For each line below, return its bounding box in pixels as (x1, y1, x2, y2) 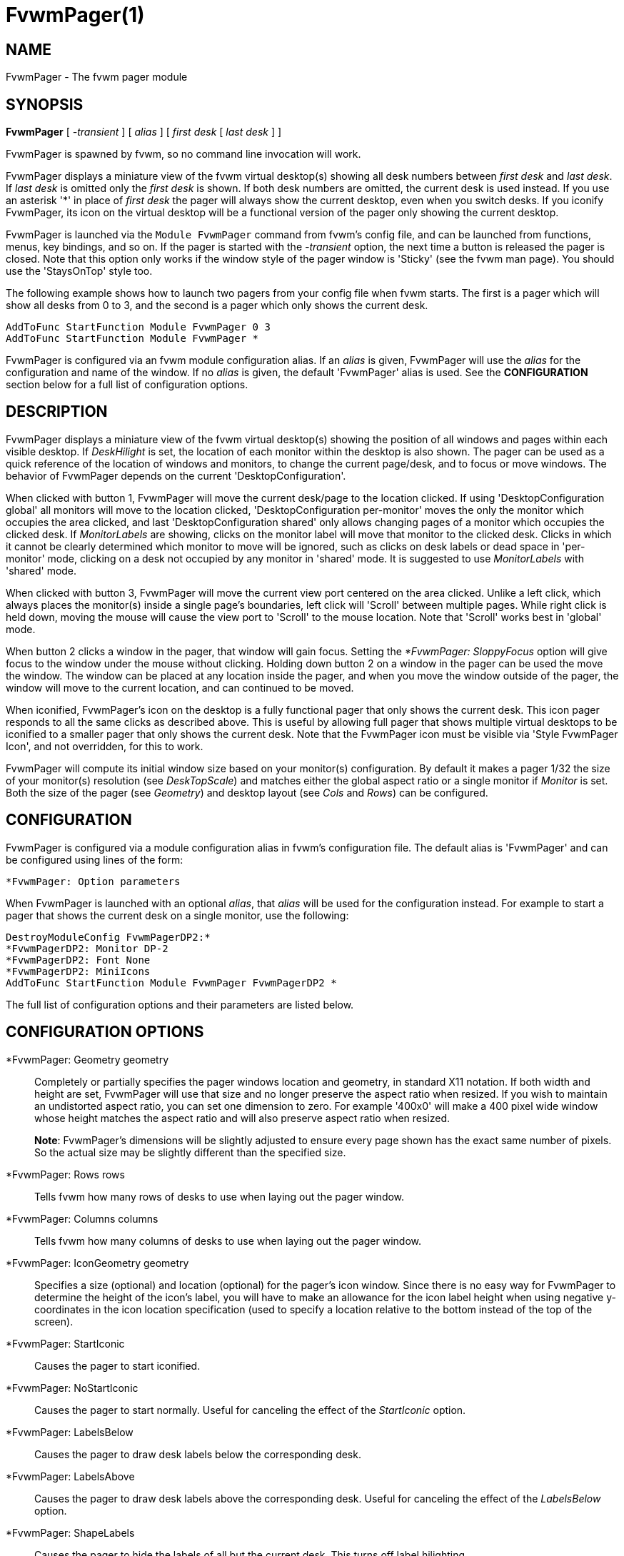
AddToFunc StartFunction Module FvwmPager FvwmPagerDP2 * (6, 976, 337, 989)
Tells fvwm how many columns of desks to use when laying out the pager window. (34, 1234, 422, 1247)
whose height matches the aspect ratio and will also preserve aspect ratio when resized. (34, 1111, 451, 1124)
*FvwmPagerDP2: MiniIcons (6, 965, 151, 977)
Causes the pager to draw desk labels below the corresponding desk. (34, 1448, 361, 1460)
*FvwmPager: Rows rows (6, 1168, 125, 1181)
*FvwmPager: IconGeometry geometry (6, 1256, 189, 1269)
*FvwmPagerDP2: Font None (6, 954, 151, 966)
